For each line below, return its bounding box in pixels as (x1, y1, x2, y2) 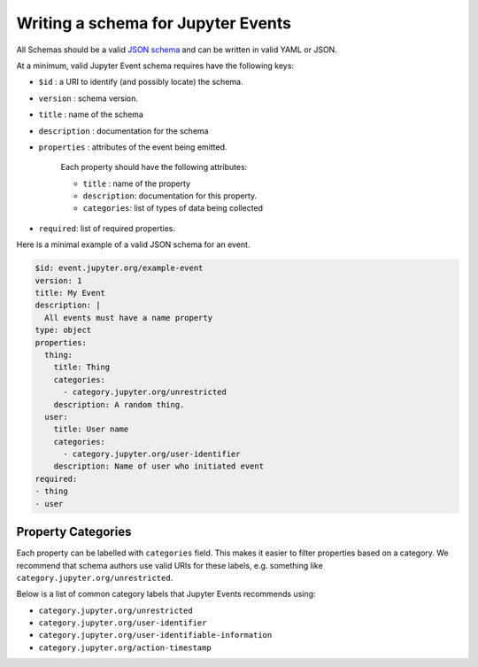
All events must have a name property (44, 313, 212, 322)
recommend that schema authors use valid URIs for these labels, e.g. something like (16, 560, 323, 570)
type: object (35, 325, 92, 336)
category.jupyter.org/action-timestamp (38, 642, 212, 653)
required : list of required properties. (38, 222, 176, 234)
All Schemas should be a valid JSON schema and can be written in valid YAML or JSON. (16, 44, 338, 55)
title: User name (53, 424, 129, 434)
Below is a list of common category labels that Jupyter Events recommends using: (16, 589, 316, 600)
